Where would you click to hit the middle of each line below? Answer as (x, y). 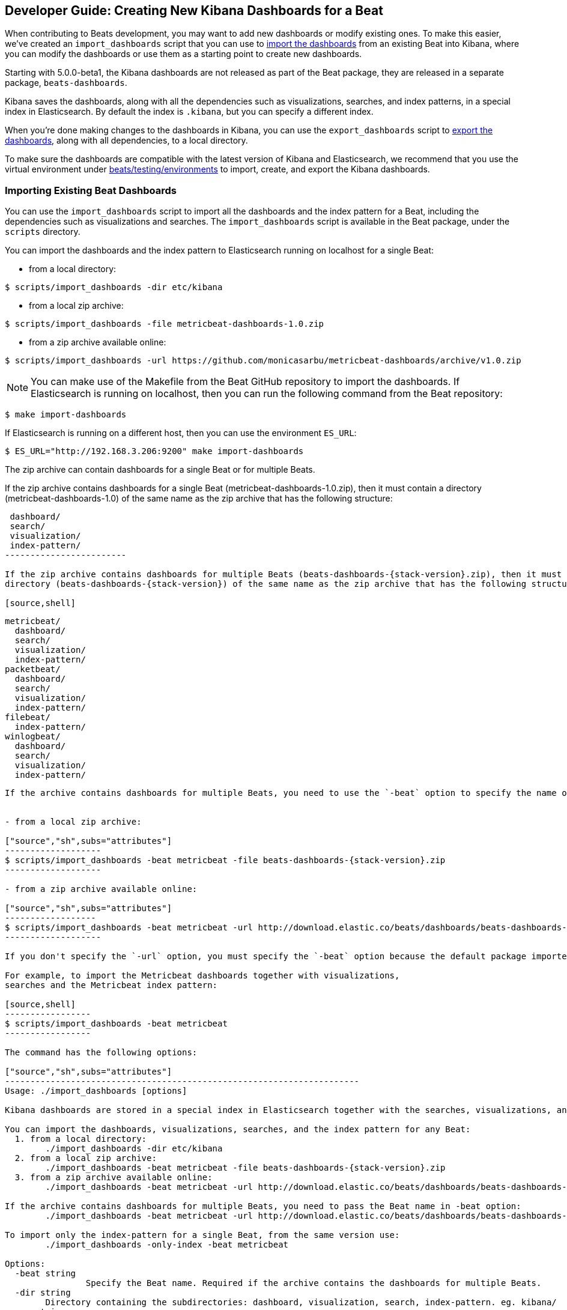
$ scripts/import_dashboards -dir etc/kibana (114, 287)
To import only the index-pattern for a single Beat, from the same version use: (202, 1235)
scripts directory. (43, 232)
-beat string (45, 1274)
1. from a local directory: (81, 1139)
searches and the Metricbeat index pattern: (111, 985)
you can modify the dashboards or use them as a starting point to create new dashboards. (183, 54)
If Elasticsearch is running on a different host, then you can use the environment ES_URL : (181, 433)
